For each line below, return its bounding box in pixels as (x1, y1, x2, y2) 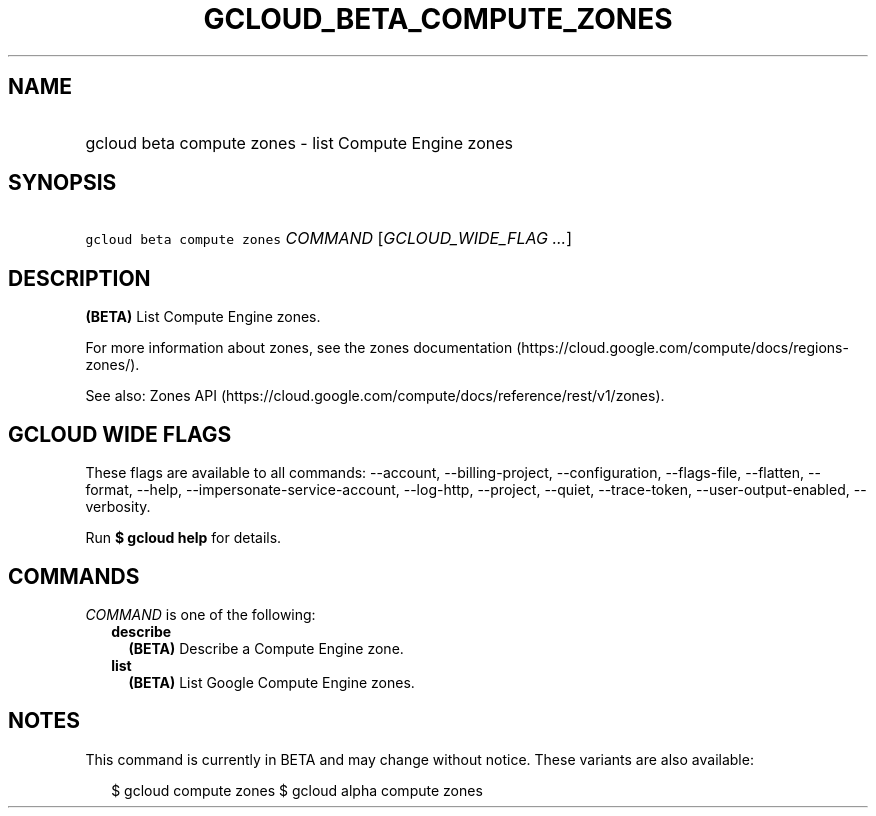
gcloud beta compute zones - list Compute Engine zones (85, 132, 514, 153)
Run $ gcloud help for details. (85, 529, 282, 547)
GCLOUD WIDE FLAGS (8, 421, 232, 447)
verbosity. (85, 498, 151, 516)
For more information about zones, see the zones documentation (85, 339, 513, 357)
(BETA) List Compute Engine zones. (85, 308, 321, 326)
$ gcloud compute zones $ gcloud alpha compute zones (111, 781, 483, 799)
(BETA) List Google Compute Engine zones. (128, 673, 415, 691)
